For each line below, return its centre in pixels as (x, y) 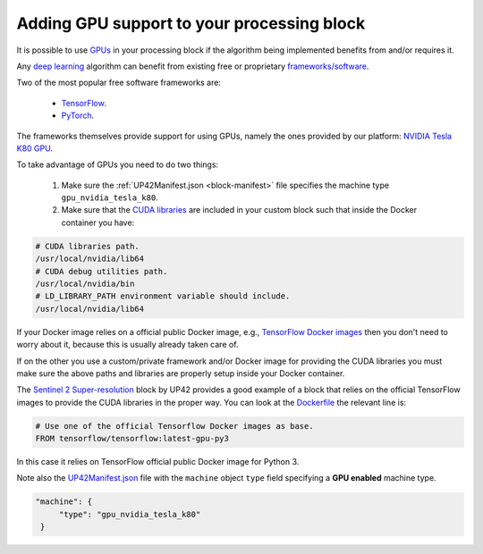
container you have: (98, 222)
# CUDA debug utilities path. (102, 271)
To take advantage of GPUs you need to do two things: (118, 164)
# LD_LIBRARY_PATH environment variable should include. (163, 296)
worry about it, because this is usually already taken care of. (127, 345)
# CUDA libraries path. (88, 246)
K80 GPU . (35, 148)
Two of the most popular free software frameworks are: (119, 83)
